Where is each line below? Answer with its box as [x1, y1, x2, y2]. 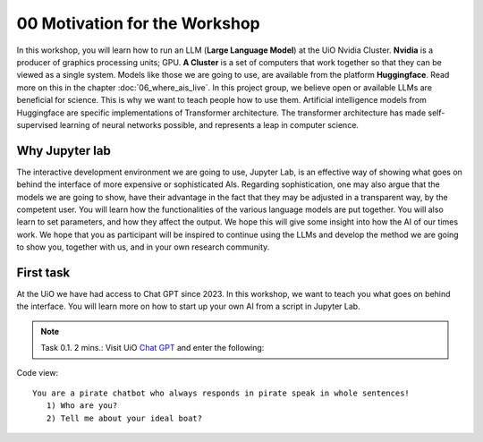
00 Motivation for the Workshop [16, 13, 260, 33]
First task [16, 265, 71, 280]
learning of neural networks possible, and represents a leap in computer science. [59, 119, 360, 130]
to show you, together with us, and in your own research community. [16, 242, 270, 252]
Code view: [16, 367, 58, 378]
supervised [16, 119, 58, 130]
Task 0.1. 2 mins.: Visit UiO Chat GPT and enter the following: [40, 343, 265, 353]
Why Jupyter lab [16, 143, 111, 158]
